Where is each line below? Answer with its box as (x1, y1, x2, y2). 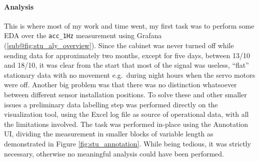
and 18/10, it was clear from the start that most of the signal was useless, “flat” (4, 60, 249, 70)
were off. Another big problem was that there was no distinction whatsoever (4, 79, 237, 90)
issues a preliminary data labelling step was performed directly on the (4, 99, 218, 109)
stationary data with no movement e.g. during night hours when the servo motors (4, 69, 255, 80)
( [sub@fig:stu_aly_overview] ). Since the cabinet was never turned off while (4, 40, 234, 51)
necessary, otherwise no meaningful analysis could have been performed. (4, 148, 224, 158)
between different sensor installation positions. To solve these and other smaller (4, 89, 247, 100)
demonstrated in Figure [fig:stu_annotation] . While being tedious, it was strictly (4, 138, 251, 148)
